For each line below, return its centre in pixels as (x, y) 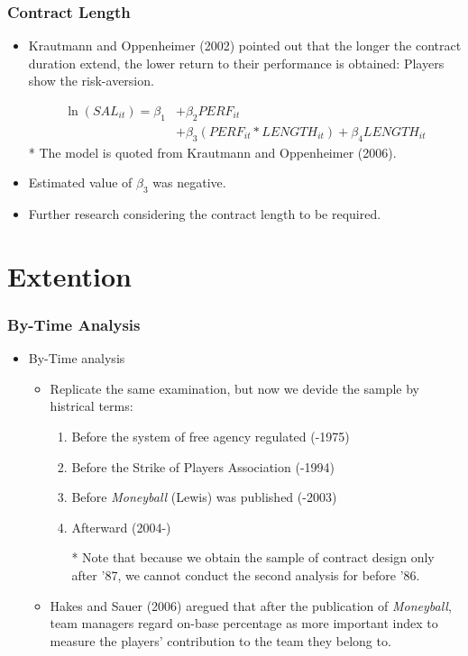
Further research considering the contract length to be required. (205, 214)
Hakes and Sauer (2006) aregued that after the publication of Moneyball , (251, 605)
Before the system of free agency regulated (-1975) (211, 437)
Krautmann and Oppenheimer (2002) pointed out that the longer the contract (245, 46)
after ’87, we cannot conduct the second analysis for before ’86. (246, 574)
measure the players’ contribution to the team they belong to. (220, 640)
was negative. (189, 182)
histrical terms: (92, 406)
